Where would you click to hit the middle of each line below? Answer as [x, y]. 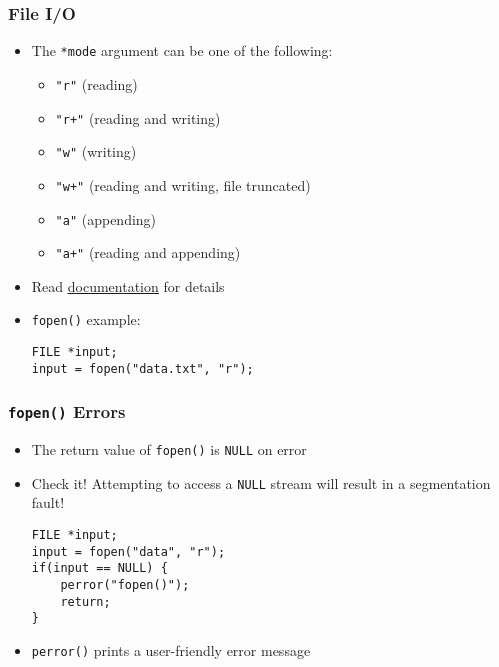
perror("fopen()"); [125, 585]
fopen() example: [86, 319]
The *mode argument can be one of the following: [182, 50]
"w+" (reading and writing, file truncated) [183, 184]
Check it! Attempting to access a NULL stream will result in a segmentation [261, 482]
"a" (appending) [106, 218]
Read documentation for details [128, 285]
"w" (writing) [96, 151]
